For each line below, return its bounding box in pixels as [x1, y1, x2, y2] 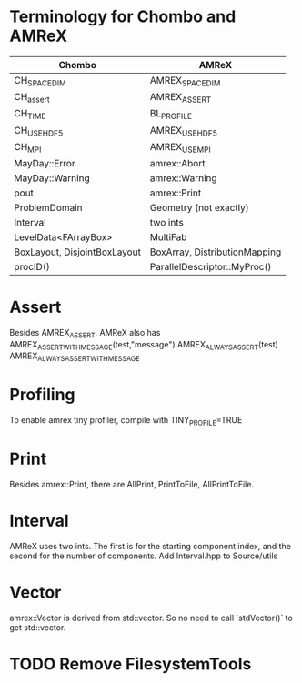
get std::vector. [9, 621, 66, 633]
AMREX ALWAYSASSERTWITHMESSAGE [9, 350, 140, 364]
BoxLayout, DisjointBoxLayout [14, 246, 141, 258]
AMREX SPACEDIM [149, 74, 221, 88]
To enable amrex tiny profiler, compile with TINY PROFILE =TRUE [9, 415, 243, 427]
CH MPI [14, 140, 42, 155]
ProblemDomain [14, 201, 84, 214]
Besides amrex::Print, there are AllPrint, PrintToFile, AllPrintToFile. [9, 478, 255, 489]
